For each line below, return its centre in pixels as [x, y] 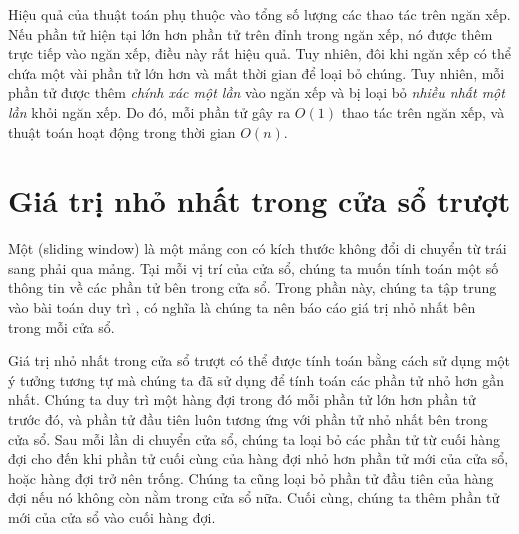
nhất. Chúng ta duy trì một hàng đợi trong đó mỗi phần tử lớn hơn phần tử [242, 399]
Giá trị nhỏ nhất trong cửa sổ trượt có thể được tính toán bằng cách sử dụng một [259, 360]
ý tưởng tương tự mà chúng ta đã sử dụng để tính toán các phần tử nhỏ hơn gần [256, 379]
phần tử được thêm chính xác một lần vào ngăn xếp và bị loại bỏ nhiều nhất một [256, 92]
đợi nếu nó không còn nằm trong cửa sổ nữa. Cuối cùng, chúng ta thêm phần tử [254, 497]
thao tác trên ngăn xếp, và [423, 111]
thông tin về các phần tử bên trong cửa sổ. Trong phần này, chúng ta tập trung [252, 287]
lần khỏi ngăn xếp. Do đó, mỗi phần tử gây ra [149, 111]
